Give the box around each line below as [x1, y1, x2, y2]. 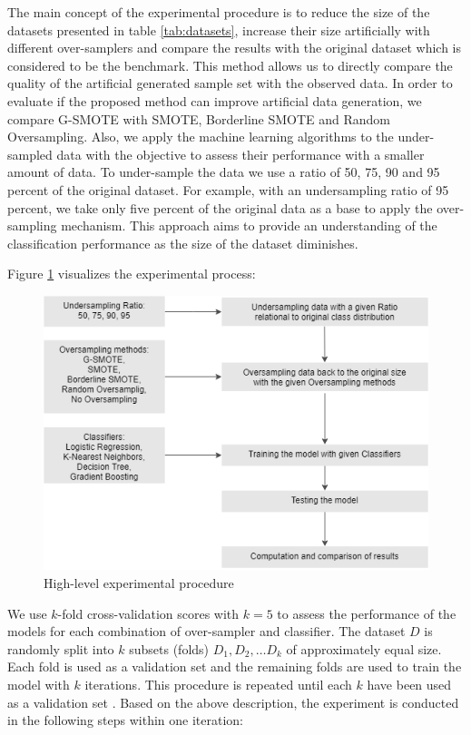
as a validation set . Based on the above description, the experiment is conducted [7, 692, 459, 711]
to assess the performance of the [277, 603, 456, 622]
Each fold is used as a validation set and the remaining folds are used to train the [7, 657, 462, 676]
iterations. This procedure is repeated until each [84, 674, 352, 693]
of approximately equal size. [286, 639, 442, 658]
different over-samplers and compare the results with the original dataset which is [7, 38, 461, 57]
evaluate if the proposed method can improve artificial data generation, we [7, 91, 422, 110]
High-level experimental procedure [44, 573, 234, 593]
